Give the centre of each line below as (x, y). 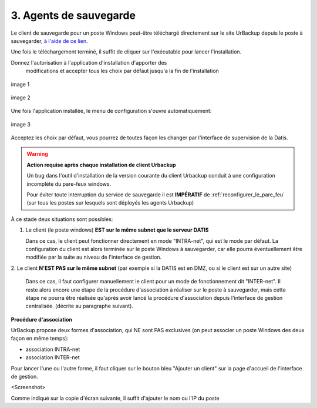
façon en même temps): (40, 339)
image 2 (21, 98)
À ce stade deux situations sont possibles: (62, 219)
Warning (37, 154)
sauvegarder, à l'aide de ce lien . (49, 41)
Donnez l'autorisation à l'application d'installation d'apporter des (89, 62)
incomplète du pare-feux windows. (69, 184)
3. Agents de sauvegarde (73, 15)
